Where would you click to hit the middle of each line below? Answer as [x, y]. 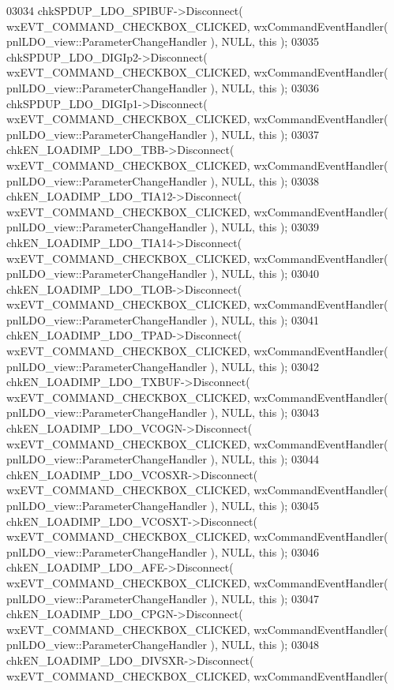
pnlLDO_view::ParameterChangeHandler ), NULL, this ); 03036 [163, 87]
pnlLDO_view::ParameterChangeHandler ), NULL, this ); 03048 [163, 645]
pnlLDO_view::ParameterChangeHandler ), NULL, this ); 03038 [163, 180]
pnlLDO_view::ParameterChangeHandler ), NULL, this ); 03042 [163, 366]
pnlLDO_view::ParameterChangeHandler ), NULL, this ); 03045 [163, 505]
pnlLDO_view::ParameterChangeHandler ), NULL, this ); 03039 [163, 227]
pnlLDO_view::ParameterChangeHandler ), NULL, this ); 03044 [163, 459]
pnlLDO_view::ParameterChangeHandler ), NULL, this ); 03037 [163, 134]
